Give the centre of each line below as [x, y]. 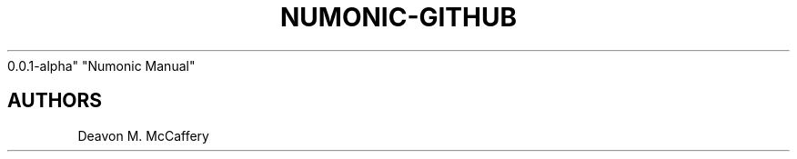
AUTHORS [55, 101]
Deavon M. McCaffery [143, 135]
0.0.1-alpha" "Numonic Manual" [101, 65]
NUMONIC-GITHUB [398, 17]
